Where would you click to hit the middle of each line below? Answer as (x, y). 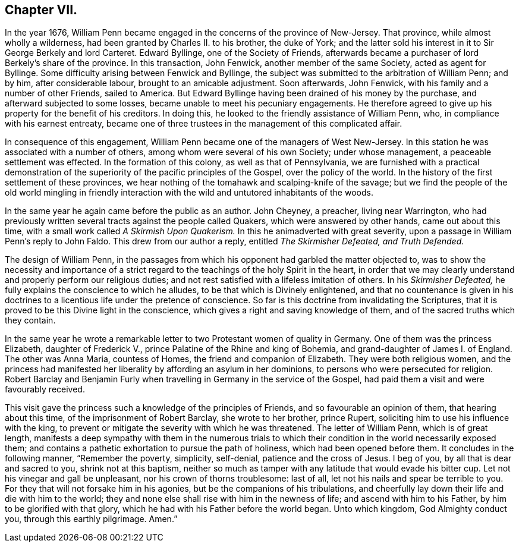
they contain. (30, 320)
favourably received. (45, 389)
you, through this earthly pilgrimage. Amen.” (91, 519)
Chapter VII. (41, 10)
